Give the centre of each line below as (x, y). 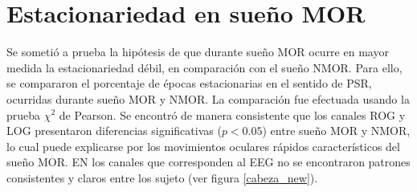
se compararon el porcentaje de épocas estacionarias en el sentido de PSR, (189, 83)
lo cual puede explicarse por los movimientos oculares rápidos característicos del (203, 146)
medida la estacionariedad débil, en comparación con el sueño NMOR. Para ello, (204, 67)
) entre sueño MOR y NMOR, (336, 131)
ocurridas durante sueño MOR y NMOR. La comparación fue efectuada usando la (208, 98)
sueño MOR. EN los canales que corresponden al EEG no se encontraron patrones (208, 162)
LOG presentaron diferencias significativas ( (114, 131)
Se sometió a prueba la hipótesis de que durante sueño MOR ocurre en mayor (198, 52)
